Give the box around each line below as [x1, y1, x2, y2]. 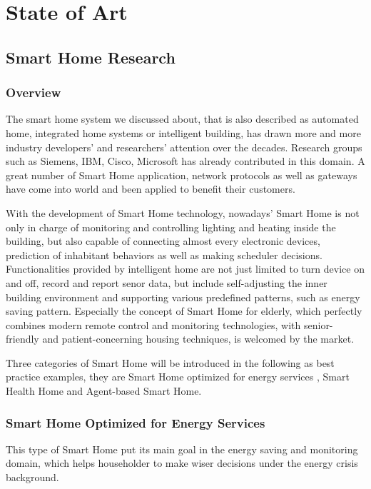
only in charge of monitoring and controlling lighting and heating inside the [6, 219, 336, 234]
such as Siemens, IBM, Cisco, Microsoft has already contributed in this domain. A [6, 153, 365, 168]
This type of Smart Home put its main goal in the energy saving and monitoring [6, 441, 358, 456]
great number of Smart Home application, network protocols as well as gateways [6, 167, 357, 182]
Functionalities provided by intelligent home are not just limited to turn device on [6, 261, 365, 276]
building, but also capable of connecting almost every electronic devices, [6, 233, 320, 248]
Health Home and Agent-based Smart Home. [6, 383, 202, 398]
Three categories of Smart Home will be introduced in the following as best [6, 355, 335, 370]
